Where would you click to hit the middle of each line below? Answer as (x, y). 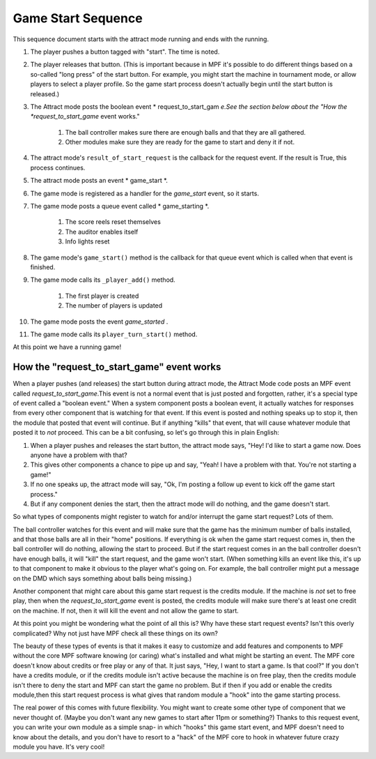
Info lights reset (87, 241)
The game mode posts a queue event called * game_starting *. (120, 206)
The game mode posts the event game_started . (99, 322)
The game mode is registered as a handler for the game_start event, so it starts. (144, 193)
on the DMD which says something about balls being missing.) (102, 578)
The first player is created (102, 296)
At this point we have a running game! (67, 347)
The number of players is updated (114, 306)
